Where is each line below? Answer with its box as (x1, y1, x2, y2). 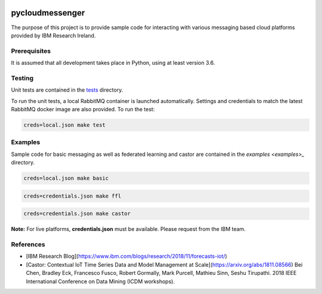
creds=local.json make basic (23, 175, 109, 182)
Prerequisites (11, 46, 51, 55)
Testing (11, 74, 34, 82)
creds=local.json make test (23, 121, 106, 128)
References (11, 240, 45, 248)
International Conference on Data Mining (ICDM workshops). (26, 277, 175, 285)
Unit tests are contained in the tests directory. (11, 86, 123, 93)
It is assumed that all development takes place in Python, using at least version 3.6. (11, 60, 215, 67)
